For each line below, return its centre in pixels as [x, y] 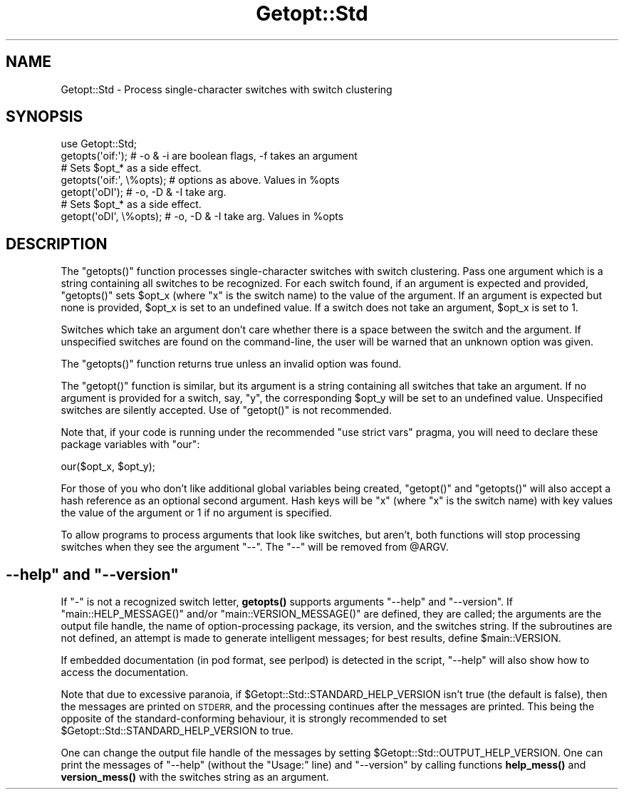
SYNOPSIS [45, 117]
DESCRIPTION [57, 244]
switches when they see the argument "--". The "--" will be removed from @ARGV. [255, 547]
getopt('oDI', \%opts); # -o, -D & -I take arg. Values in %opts [202, 217]
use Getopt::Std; [99, 144]
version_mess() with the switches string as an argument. [195, 777]
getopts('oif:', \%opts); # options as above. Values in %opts [200, 180]
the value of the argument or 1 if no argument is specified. [197, 513]
